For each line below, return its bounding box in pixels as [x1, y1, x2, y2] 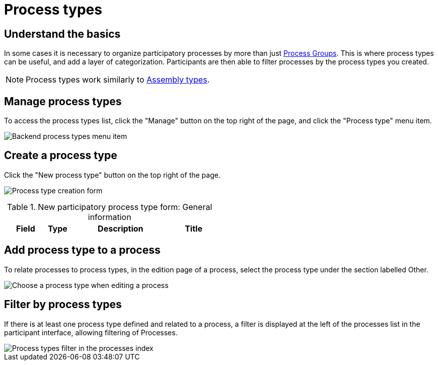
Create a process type [4, 149, 117, 162]
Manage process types [4, 95, 122, 108]
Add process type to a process [4, 244, 161, 257]
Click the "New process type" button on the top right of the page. [4, 170, 221, 179]
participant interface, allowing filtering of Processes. [4, 328, 178, 337]
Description [98, 223, 143, 234]
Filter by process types [4, 298, 122, 311]
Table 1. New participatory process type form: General [7, 201, 212, 212]
